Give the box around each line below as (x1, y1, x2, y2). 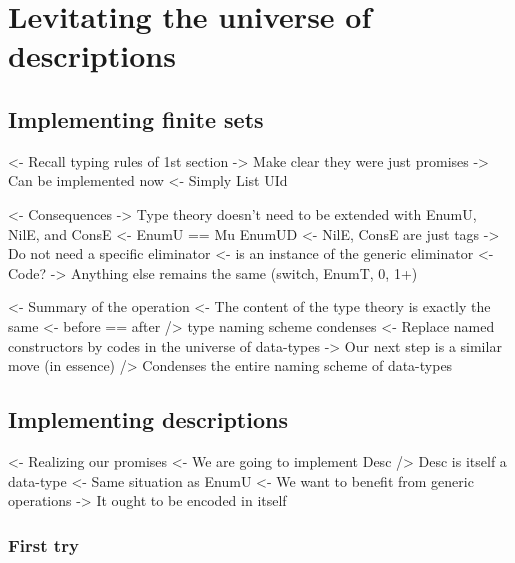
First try (8, 532, 79, 557)
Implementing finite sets (8, 103, 264, 134)
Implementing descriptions (8, 404, 288, 435)
